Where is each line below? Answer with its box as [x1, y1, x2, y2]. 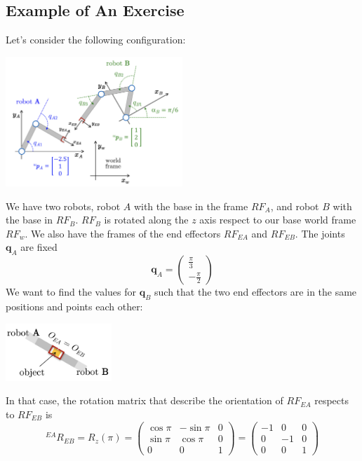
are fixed [20, 240, 58, 254]
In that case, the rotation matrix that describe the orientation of [6, 393, 283, 408]
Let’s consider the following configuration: [6, 32, 186, 47]
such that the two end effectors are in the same [154, 284, 357, 299]
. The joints [295, 226, 345, 240]
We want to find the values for [6, 284, 137, 299]
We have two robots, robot [6, 198, 121, 213]
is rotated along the [104, 212, 189, 227]
